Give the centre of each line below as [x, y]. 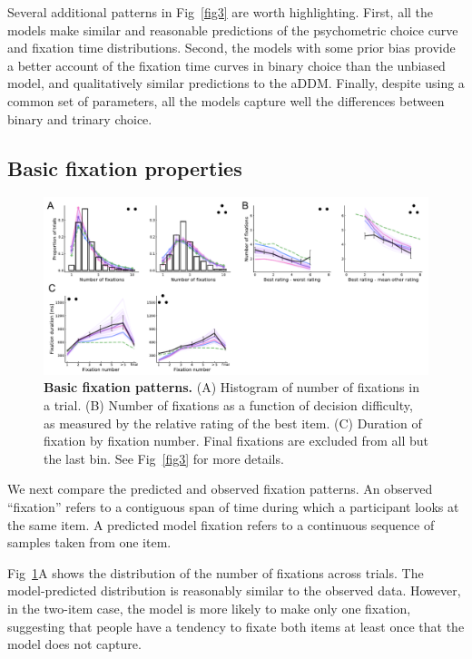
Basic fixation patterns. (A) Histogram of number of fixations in [231, 387]
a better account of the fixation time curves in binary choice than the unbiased [226, 65]
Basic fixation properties [125, 167]
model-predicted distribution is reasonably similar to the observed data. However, [234, 590]
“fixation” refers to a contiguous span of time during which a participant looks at [233, 506]
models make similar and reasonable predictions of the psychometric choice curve [233, 30]
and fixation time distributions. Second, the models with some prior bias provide [231, 48]
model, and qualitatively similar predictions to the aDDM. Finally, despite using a [236, 83]
